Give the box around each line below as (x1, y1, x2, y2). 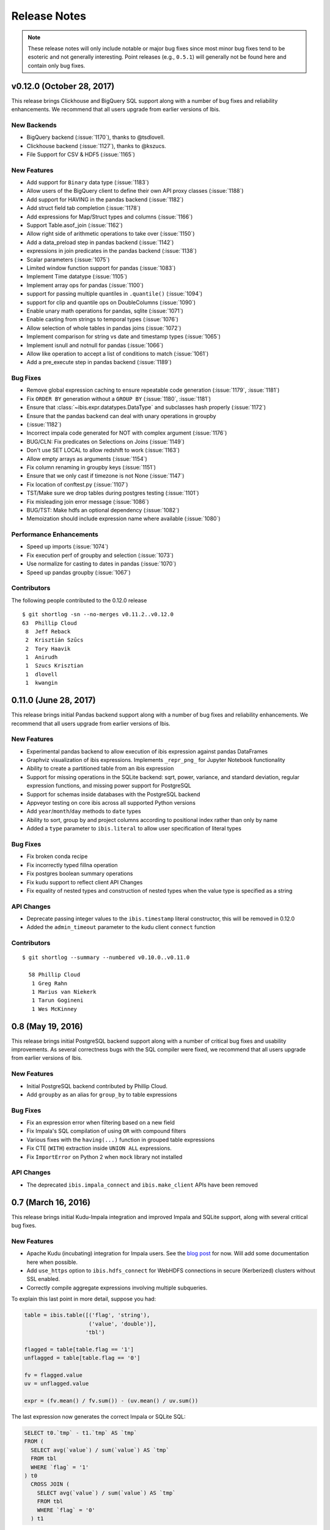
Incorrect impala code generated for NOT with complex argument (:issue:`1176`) (26, 429, 227, 437)
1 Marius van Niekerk (31, 988, 97, 995)
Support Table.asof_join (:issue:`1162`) (26, 222, 123, 229)
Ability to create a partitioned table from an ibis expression (26, 765, 174, 772)
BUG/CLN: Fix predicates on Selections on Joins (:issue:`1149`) (26, 438, 185, 445)
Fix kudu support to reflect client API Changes (26, 878, 143, 886)
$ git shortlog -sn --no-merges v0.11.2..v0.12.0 (22, 611, 174, 618)
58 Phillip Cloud (28, 971, 81, 979)
